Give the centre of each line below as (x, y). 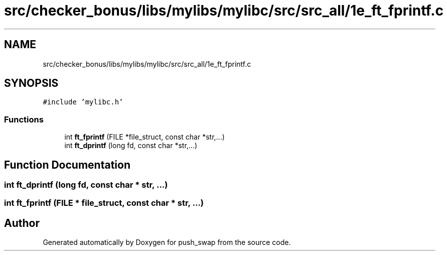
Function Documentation (67, 165)
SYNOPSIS (31, 83)
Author (22, 223)
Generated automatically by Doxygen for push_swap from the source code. (167, 242)
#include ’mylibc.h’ (83, 102)
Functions (24, 119)
